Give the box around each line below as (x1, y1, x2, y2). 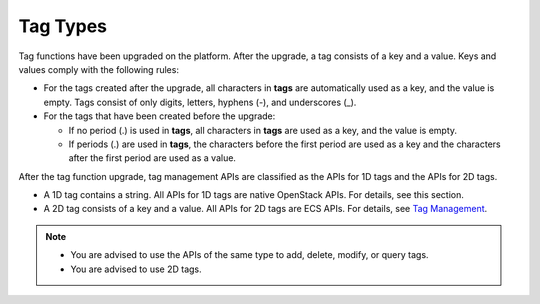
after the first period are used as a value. (68, 152, 237, 164)
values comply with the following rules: (18, 63, 180, 75)
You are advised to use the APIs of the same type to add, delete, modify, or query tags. (70, 249, 429, 261)
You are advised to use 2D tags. (70, 263, 202, 275)
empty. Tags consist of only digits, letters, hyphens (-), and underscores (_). (43, 96, 357, 108)
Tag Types (18, 15, 108, 37)
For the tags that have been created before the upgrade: (43, 110, 276, 122)
